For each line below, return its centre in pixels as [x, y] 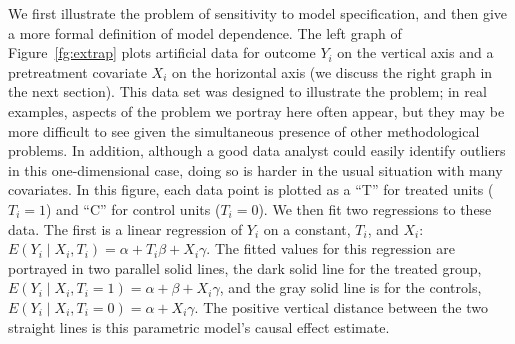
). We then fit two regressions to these [375, 208]
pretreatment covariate [77, 71]
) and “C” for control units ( [133, 208]
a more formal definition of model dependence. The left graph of [205, 32]
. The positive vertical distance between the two [341, 306]
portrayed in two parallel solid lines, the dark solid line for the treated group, [245, 267]
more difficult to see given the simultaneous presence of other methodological [244, 130]
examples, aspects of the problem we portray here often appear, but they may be [256, 110]
